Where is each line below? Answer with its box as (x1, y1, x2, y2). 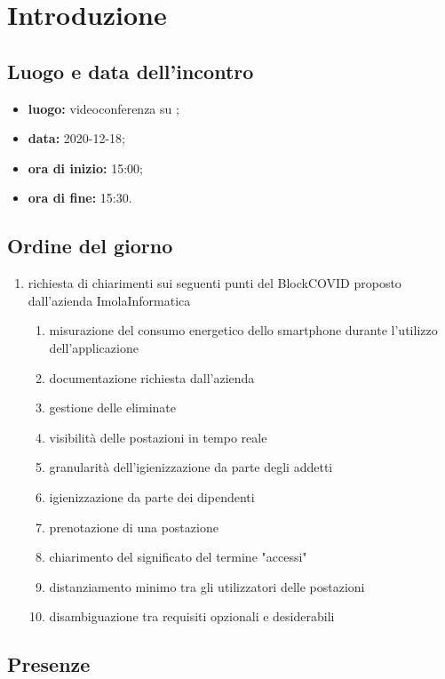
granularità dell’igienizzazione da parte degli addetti (49, 458, 333, 476)
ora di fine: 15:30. (28, 188, 132, 207)
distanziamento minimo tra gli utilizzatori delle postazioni (49, 577, 365, 595)
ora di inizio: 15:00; (28, 158, 143, 177)
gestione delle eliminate (49, 398, 176, 417)
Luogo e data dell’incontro (7, 57, 254, 84)
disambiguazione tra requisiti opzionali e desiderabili (49, 607, 335, 626)
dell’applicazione (49, 338, 139, 356)
